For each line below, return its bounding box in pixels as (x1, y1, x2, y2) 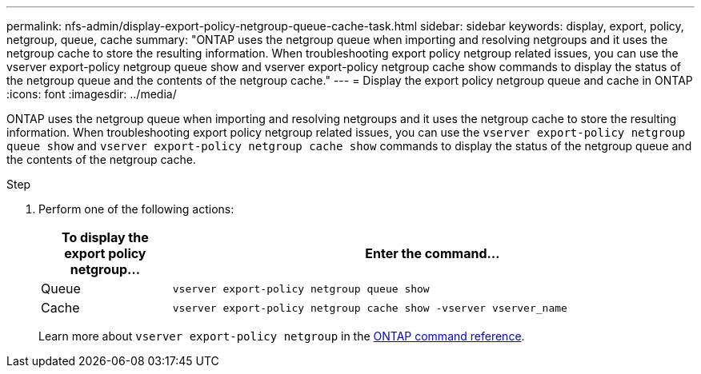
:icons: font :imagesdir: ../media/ (6, 87, 177, 101)
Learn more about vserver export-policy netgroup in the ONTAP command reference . (38, 329, 525, 343)
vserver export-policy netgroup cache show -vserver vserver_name (172, 301, 567, 314)
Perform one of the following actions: (38, 202, 234, 216)
